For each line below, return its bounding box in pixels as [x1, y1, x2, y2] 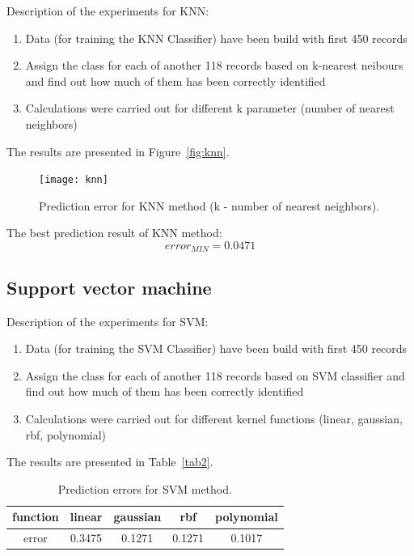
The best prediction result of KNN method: [6, 224, 222, 241]
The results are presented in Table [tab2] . [6, 453, 213, 470]
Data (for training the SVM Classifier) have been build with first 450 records [25, 340, 408, 357]
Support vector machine [6, 274, 212, 299]
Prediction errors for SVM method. [57, 480, 232, 497]
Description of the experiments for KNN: [6, 2, 209, 19]
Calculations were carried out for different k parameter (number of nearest [25, 100, 395, 117]
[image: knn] [39, 174, 108, 186]
